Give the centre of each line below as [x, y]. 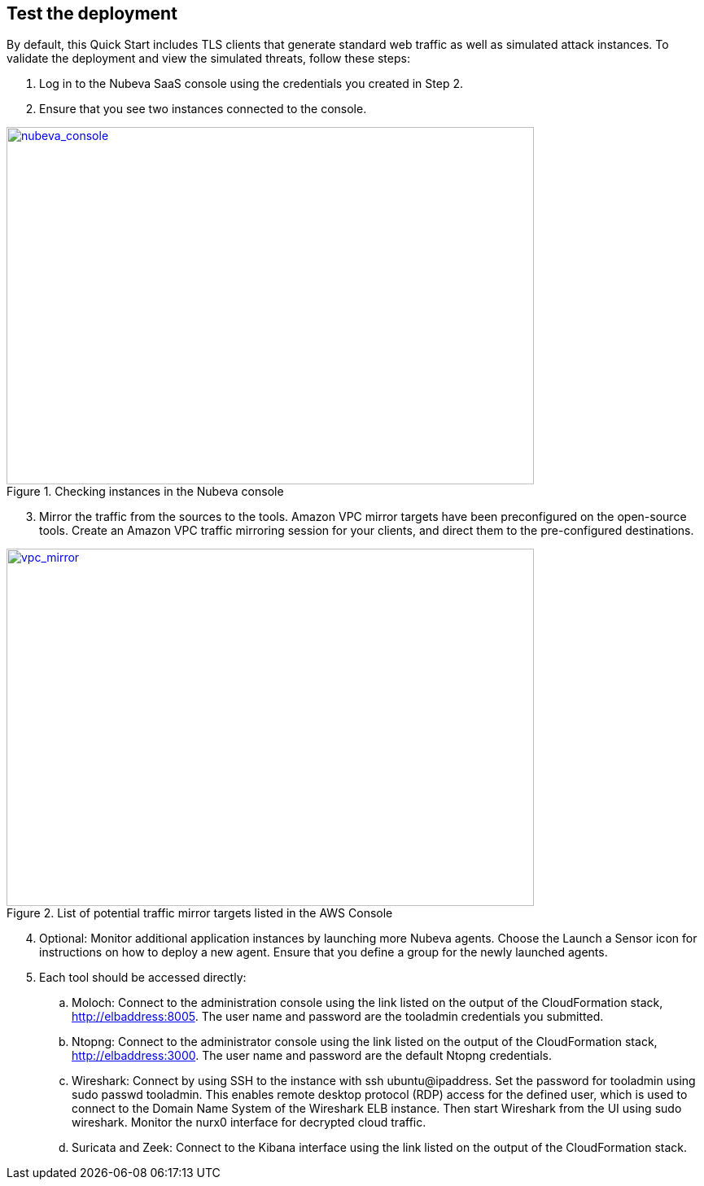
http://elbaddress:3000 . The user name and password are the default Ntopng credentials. [312, 1056]
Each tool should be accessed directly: [143, 978]
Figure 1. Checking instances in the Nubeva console [145, 492]
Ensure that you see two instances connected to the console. [203, 109]
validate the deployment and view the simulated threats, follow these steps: [208, 59]
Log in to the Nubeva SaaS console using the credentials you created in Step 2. [251, 84]
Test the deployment [92, 13]
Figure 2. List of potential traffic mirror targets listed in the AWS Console [200, 913]
